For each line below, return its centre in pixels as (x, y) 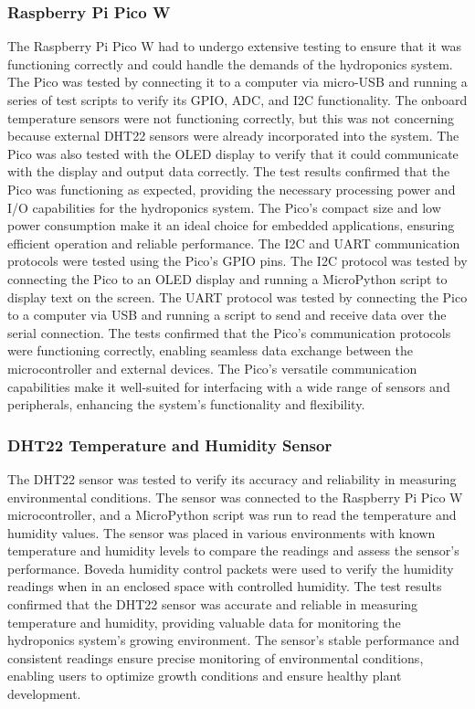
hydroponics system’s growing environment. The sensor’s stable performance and (233, 640)
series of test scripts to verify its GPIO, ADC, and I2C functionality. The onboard (237, 100)
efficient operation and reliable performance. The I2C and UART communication (234, 243)
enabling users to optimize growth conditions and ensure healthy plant (205, 676)
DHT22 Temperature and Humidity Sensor (170, 444)
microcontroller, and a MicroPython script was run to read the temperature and (232, 515)
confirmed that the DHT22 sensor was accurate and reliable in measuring (213, 604)
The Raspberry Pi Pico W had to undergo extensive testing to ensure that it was (234, 46)
